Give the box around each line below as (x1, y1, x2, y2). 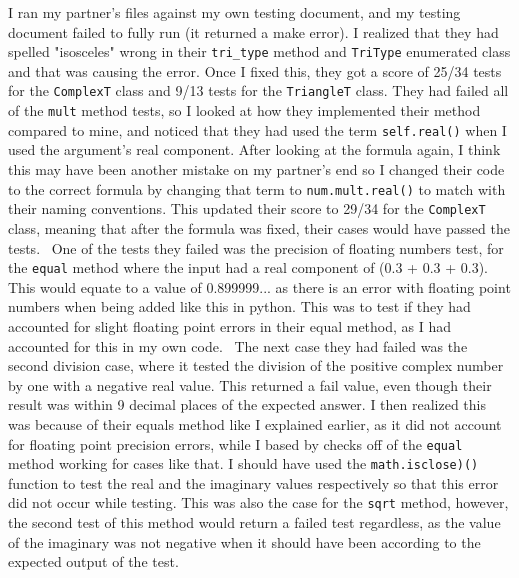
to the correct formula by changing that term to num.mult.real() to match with (8, 178, 506, 199)
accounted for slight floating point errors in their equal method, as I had (8, 315, 452, 336)
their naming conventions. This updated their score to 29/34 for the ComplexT (8, 198, 486, 219)
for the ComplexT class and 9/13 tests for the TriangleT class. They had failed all (8, 80, 509, 101)
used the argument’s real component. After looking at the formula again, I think (8, 139, 501, 160)
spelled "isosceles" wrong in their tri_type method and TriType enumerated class (8, 41, 511, 62)
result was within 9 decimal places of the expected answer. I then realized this (8, 394, 487, 415)
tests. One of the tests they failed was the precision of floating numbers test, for (8, 237, 504, 258)
